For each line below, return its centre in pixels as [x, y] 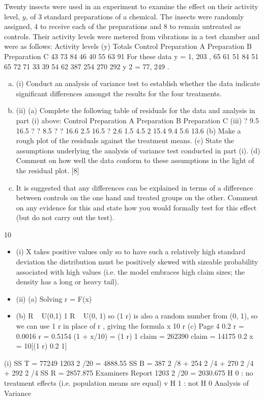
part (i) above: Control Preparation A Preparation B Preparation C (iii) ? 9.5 [137, 120]
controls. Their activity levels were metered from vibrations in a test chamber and [132, 36]
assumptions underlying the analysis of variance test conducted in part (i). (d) [138, 150]
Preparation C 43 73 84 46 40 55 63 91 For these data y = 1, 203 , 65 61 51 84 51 [131, 56]
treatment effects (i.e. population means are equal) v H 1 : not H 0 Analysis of [127, 383]
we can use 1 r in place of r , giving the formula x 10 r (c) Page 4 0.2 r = [130, 326]
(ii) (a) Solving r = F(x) [54, 298]
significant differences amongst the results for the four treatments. [119, 93]
